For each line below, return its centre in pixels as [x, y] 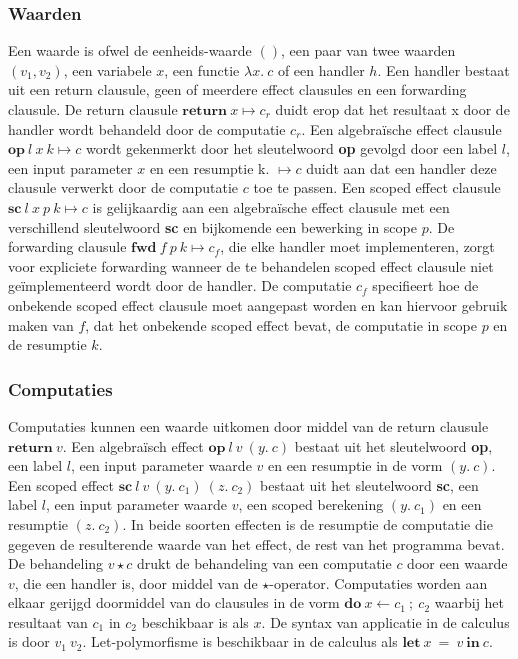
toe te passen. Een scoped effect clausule [377, 187]
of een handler [321, 69]
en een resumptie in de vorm [355, 465]
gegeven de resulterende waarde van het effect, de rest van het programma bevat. [256, 543]
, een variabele [107, 69]
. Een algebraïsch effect [133, 445]
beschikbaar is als [195, 621]
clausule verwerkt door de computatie [123, 187]
